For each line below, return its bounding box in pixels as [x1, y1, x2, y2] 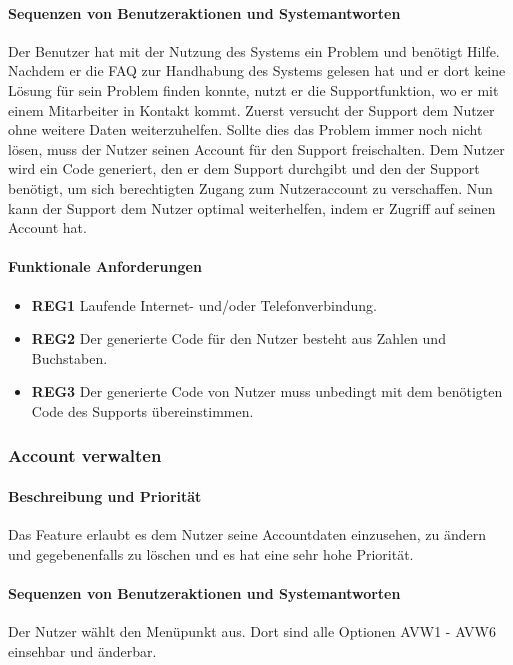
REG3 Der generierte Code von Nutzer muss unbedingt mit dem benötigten [31, 381, 503, 402]
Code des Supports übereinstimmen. [31, 400, 254, 421]
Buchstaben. [31, 347, 108, 368]
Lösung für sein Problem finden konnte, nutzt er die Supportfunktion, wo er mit [8, 79, 499, 100]
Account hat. [8, 217, 87, 238]
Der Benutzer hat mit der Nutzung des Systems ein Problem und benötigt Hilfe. [8, 40, 500, 61]
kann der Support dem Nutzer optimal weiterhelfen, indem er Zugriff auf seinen [8, 197, 496, 218]
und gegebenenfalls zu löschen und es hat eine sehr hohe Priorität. [8, 543, 414, 564]
